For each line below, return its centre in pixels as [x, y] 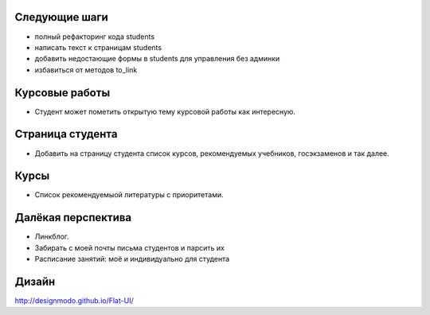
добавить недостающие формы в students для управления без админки [157, 59]
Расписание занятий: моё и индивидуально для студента [132, 259]
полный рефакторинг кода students [95, 37]
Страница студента [66, 134]
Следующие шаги [62, 17]
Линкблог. [52, 237]
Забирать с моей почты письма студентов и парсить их [129, 247]
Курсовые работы [63, 93]
